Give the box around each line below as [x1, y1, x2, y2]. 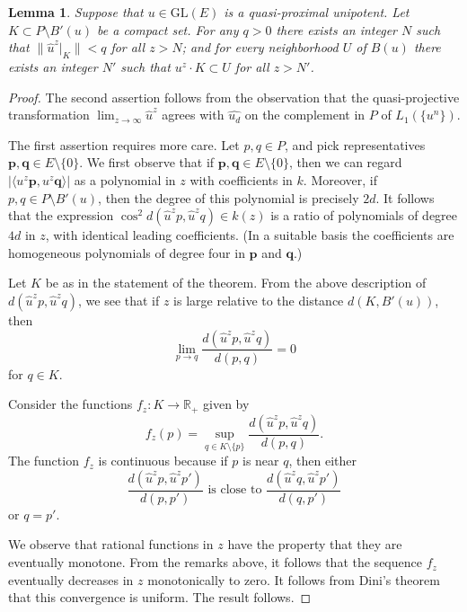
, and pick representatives [285, 135, 426, 154]
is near [242, 451, 279, 470]
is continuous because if [98, 451, 228, 470]
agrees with [162, 105, 225, 124]
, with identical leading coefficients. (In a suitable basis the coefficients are [45, 226, 454, 244]
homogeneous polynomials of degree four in [8, 243, 245, 262]
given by [203, 395, 250, 413]
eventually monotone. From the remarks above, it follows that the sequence [8, 553, 422, 572]
